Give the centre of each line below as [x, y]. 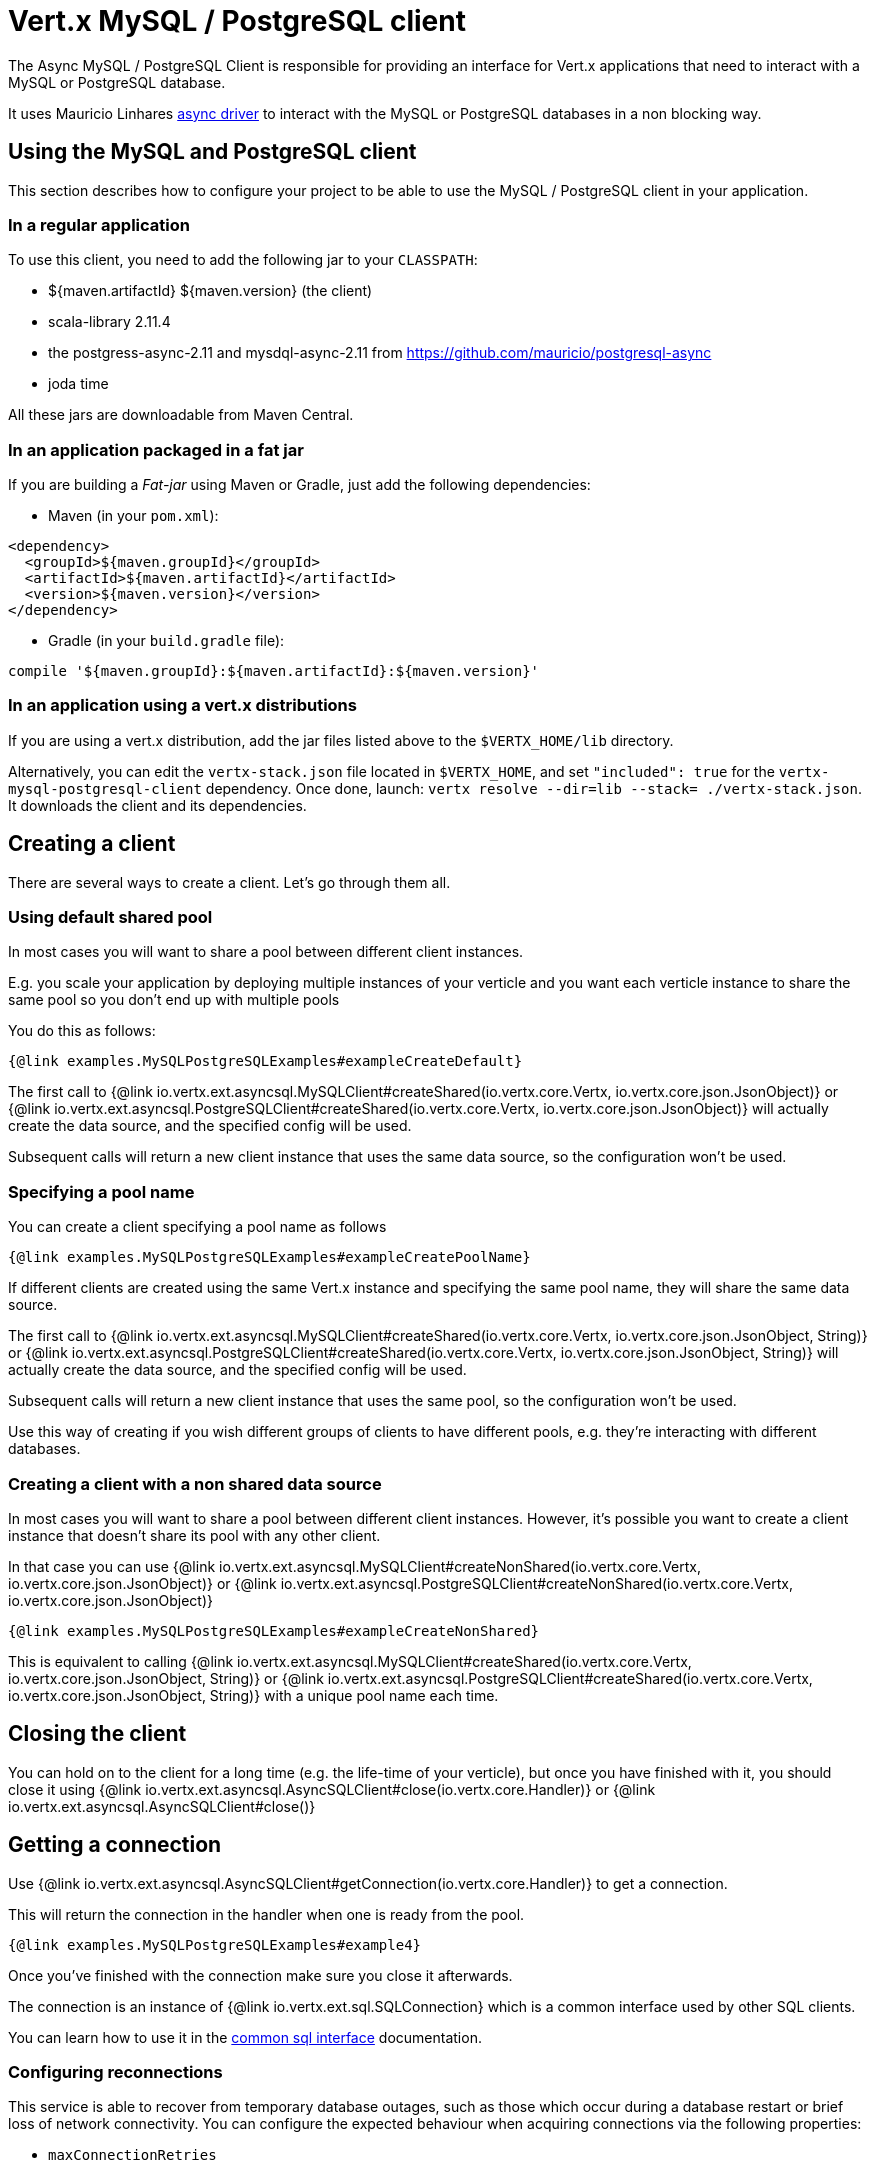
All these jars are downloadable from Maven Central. [181, 415]
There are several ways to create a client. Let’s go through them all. [229, 882]
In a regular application [99, 224]
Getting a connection [115, 1845]
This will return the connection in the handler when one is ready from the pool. [266, 1914]
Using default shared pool [110, 917]
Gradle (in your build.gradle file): [166, 641]
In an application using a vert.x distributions [182, 705]
